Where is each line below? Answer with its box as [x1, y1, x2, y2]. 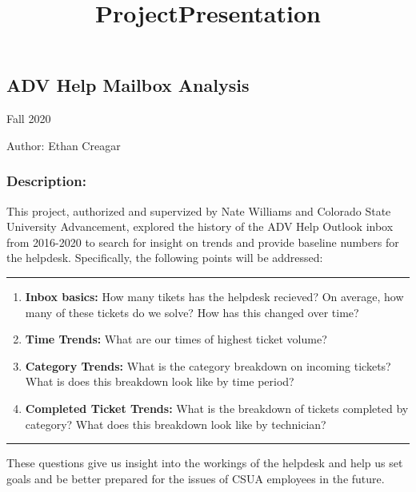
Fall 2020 [6, 110, 51, 127]
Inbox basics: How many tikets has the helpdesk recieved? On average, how [25, 288, 404, 304]
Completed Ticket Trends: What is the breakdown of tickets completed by [25, 399, 409, 416]
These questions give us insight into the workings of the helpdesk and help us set [6, 454, 403, 471]
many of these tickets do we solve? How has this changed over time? [25, 304, 359, 320]
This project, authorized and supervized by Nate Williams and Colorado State [6, 202, 391, 219]
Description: [6, 171, 86, 191]
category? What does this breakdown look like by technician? [25, 415, 326, 432]
